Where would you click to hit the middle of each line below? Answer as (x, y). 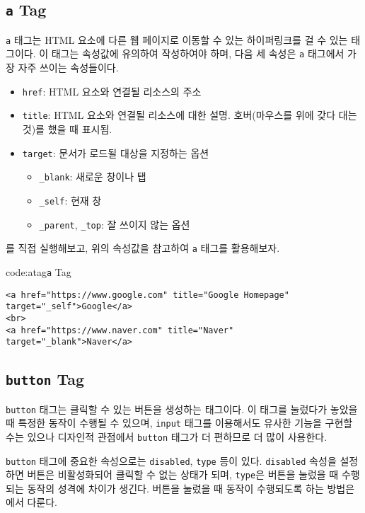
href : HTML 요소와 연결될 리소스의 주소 (112, 91)
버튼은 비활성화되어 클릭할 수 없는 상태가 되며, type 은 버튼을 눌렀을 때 (183, 474)
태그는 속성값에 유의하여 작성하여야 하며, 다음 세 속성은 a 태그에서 (198, 53)
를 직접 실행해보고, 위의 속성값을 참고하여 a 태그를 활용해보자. (143, 248)
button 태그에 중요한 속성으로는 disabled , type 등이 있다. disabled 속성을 (171, 460)
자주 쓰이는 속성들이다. (68, 68)
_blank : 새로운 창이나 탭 (93, 177)
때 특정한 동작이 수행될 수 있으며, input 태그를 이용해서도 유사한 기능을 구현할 (179, 423)
